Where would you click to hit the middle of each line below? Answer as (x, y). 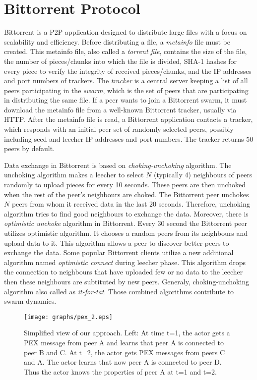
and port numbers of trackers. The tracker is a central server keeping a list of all (126, 81)
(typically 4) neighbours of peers (203, 175)
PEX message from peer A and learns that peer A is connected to (124, 342)
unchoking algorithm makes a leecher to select (74, 175)
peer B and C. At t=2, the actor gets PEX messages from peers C (125, 352)
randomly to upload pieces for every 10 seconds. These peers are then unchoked (125, 185)
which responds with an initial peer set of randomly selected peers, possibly (119, 129)
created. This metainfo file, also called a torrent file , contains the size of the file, (126, 51)
